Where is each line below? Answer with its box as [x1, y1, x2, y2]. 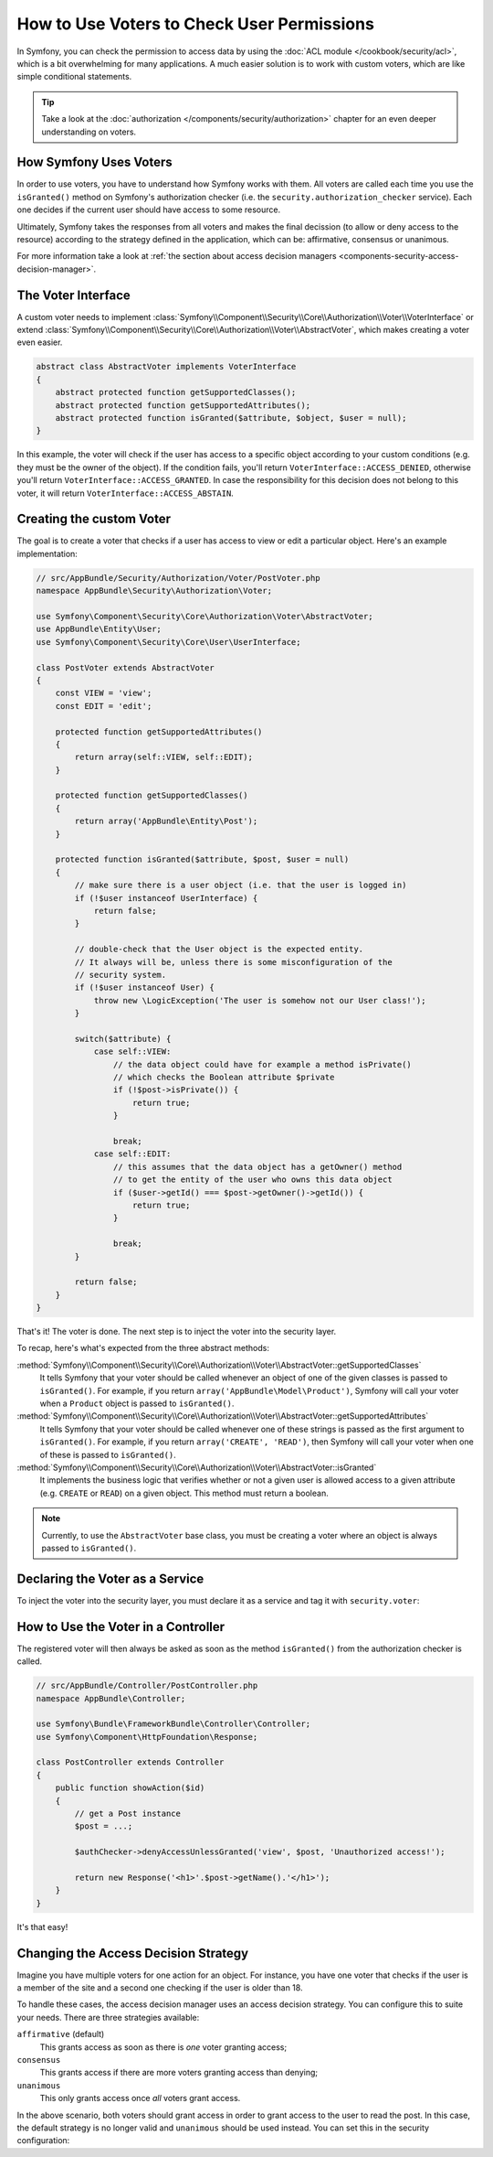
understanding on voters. [41, 126, 137, 137]
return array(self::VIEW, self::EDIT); [74, 752, 253, 763]
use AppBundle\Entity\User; [36, 624, 162, 635]
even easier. [16, 337, 63, 348]
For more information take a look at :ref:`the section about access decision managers [16, 251, 337, 262]
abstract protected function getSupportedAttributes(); [55, 400, 311, 411]
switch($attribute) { [74, 1034, 172, 1044]
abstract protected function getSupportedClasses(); [55, 387, 297, 398]
